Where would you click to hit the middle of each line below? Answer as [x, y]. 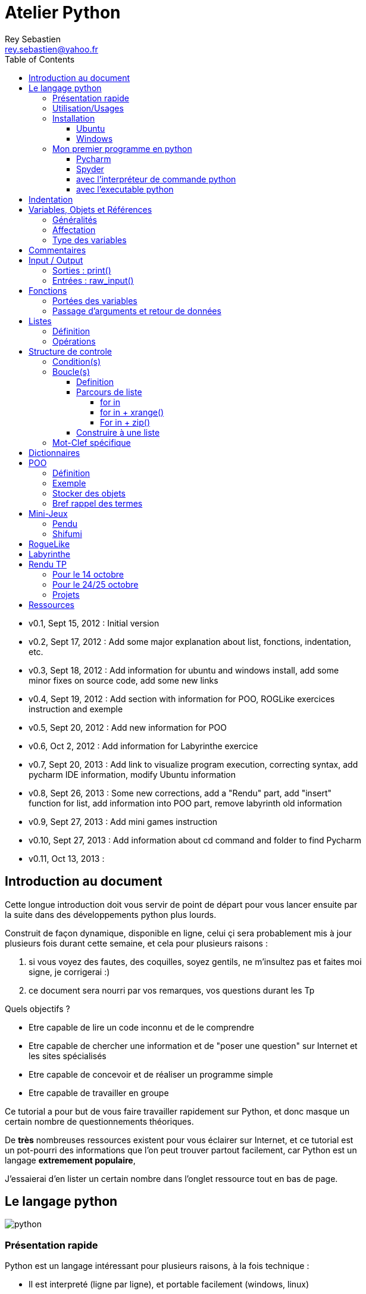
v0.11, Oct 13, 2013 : [67, 858]
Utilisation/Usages [88, 108]
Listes [40, 321]
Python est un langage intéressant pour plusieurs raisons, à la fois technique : [157, 1266]
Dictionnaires [54, 452]
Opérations [74, 341]
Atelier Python [63, 13]
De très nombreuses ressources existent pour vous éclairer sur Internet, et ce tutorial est [179, 1140]
